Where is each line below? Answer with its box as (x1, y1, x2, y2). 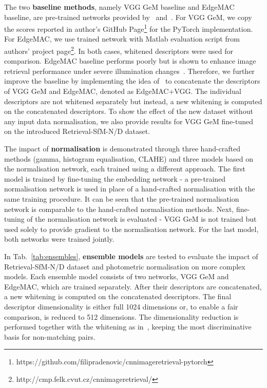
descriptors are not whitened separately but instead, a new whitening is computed (4, 95, 262, 106)
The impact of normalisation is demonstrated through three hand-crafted (4, 143, 241, 154)
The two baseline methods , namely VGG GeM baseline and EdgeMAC (4, 2, 235, 12)
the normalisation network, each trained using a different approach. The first (4, 163, 245, 174)
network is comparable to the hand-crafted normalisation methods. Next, (4, 203, 234, 214)
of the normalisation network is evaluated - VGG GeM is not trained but (27, 214, 257, 224)
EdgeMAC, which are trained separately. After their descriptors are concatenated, (4, 281, 262, 292)
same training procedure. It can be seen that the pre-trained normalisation (4, 193, 239, 204)
